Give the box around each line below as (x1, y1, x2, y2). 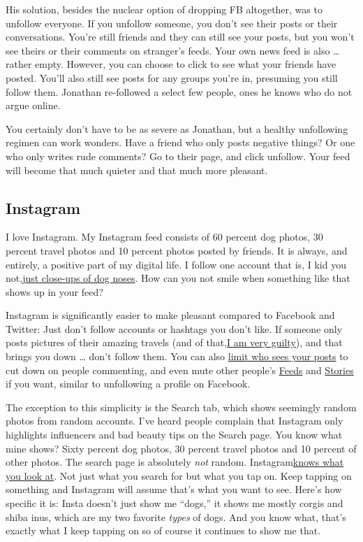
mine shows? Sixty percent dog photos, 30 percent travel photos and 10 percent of (6, 441, 357, 455)
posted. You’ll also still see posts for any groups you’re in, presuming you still (6, 70, 338, 85)
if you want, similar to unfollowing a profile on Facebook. (6, 376, 251, 391)
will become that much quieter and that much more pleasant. (6, 162, 268, 177)
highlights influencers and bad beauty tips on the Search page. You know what (6, 427, 343, 442)
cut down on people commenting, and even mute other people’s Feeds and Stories (6, 362, 354, 377)
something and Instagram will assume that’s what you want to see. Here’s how (6, 482, 342, 497)
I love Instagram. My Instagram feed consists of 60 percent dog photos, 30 (6, 229, 323, 244)
